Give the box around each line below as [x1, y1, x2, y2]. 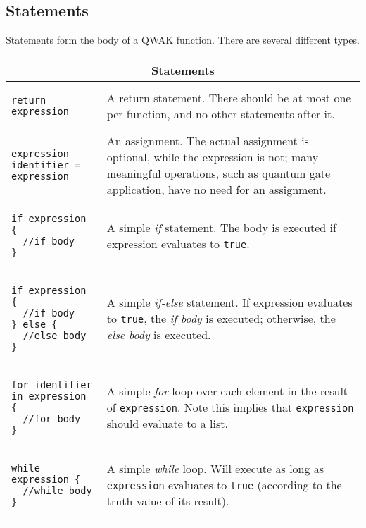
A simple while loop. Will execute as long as [106, 460, 324, 477]
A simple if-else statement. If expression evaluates [106, 294, 353, 311]
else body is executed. [106, 326, 211, 343]
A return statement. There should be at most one [106, 89, 351, 106]
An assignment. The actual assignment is [106, 132, 309, 149]
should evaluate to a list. [106, 415, 228, 432]
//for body [23, 412, 81, 424]
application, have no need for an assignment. [106, 180, 327, 197]
